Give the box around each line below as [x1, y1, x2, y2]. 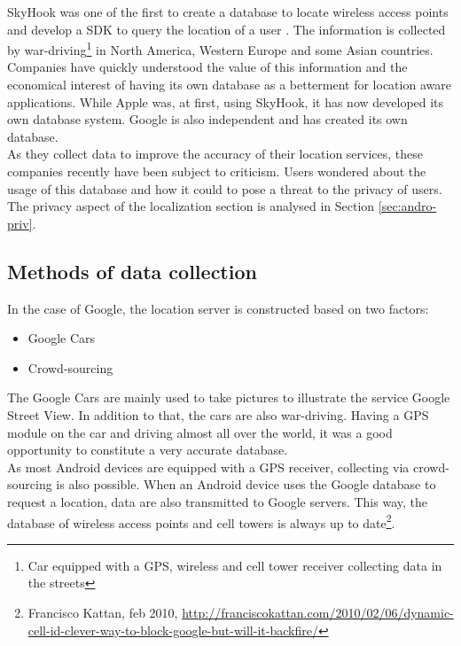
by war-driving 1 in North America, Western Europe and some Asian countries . [7, 38, 434, 58]
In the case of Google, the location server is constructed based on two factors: [7, 299, 429, 317]
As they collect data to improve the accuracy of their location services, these [7, 144, 424, 163]
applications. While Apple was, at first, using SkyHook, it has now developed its [7, 92, 444, 111]
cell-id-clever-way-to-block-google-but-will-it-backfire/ [27, 620, 318, 639]
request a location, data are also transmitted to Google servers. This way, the [7, 492, 427, 510]
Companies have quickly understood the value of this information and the [7, 58, 408, 76]
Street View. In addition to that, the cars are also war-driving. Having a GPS [7, 405, 429, 424]
